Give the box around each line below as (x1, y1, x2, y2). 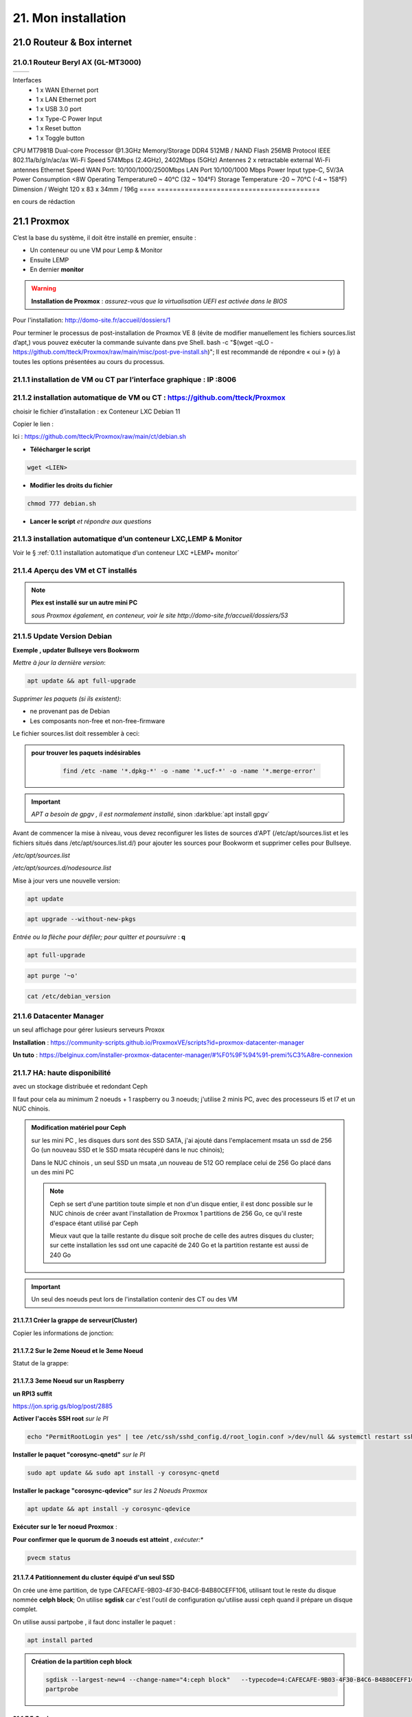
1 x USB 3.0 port (36, 105, 82, 113)
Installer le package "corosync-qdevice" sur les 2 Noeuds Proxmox (12, 1487, 208, 1495)
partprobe (45, 1685, 79, 1693)
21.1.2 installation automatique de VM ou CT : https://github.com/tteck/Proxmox (12, 393, 286, 402)
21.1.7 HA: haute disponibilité (12, 1068, 111, 1078)
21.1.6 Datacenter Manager (12, 1011, 104, 1021)
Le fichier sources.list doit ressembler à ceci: (12, 729, 140, 738)
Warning (31, 284, 56, 293)
